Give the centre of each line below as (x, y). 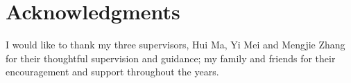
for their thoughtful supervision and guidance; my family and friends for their (171, 58)
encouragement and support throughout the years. (112, 72)
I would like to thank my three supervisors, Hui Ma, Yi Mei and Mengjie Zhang (175, 45)
